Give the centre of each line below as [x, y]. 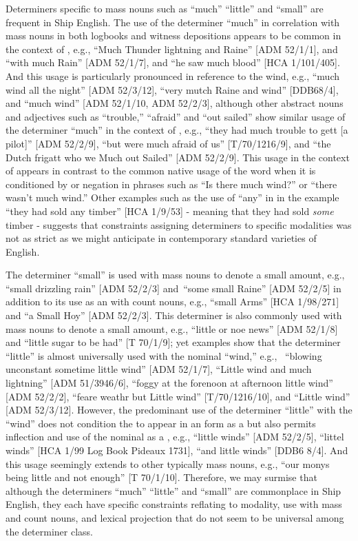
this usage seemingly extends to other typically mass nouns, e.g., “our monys [168, 463]
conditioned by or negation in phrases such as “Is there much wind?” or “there [171, 184]
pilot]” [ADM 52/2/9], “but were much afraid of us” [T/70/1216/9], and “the [168, 143]
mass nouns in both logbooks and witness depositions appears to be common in [173, 35]
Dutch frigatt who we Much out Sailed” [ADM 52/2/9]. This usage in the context [178, 157]
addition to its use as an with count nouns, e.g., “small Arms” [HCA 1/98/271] [172, 302]
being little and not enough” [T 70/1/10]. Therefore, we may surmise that [161, 477]
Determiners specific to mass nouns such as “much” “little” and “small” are [165, 8]
